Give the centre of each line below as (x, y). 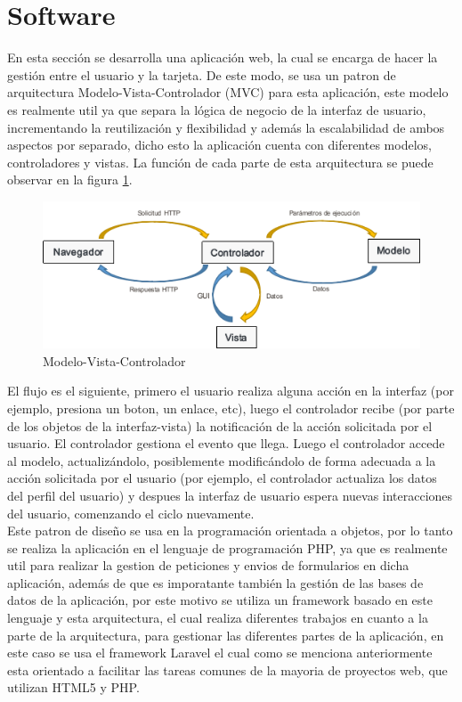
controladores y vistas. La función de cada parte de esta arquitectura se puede (220, 162)
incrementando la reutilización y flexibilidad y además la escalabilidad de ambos (226, 127)
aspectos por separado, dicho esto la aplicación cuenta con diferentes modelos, (219, 145)
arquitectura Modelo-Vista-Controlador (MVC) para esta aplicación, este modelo (228, 92)
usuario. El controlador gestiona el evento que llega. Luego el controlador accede (226, 443)
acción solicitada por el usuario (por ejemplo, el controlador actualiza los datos (222, 478)
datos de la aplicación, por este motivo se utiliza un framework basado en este (220, 600)
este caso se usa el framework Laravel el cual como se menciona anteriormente (220, 653)
